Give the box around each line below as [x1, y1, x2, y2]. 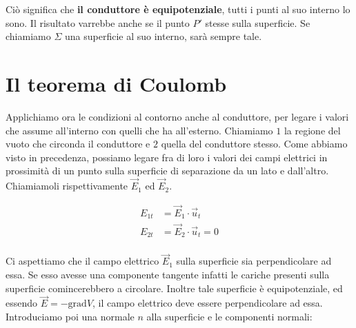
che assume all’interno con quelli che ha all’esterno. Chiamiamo [6, 123, 273, 137]
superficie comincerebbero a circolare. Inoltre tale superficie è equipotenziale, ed [6, 280, 343, 295]
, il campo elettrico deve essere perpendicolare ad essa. [92, 296, 323, 310]
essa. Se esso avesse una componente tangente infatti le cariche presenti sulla [6, 267, 330, 281]
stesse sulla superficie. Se [205, 15, 310, 30]
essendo [6, 296, 38, 310]
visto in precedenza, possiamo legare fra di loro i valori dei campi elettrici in [6, 150, 328, 164]
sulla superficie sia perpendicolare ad [176, 254, 332, 268]
